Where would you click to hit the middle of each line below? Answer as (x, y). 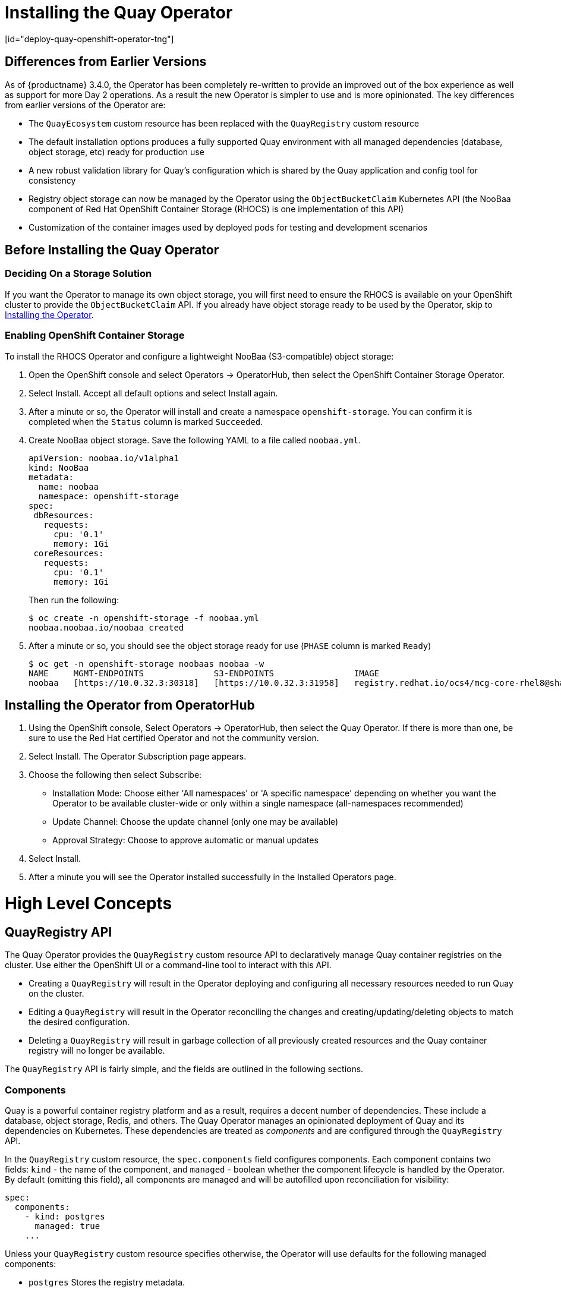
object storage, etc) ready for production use (116, 152)
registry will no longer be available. (97, 1051)
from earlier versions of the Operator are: (85, 105)
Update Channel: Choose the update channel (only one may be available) (196, 822)
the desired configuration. (79, 1022)
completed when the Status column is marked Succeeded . (146, 421)
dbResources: (64, 515)
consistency (52, 180)
